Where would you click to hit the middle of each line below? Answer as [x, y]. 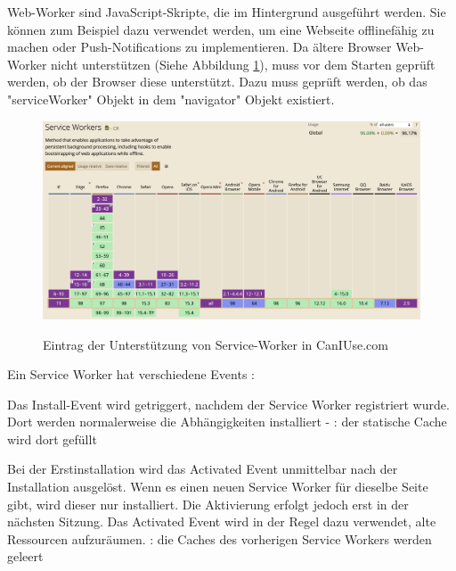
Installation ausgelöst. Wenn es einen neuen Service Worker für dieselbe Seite [218, 487]
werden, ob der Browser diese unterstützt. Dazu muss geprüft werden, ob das [217, 82]
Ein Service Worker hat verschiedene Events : [131, 374]
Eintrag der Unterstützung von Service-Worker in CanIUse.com [216, 344]
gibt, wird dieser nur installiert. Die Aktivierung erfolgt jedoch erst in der [208, 504]
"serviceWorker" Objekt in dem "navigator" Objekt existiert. [171, 99]
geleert [25, 556]
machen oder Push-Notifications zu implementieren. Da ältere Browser [199, 47]
